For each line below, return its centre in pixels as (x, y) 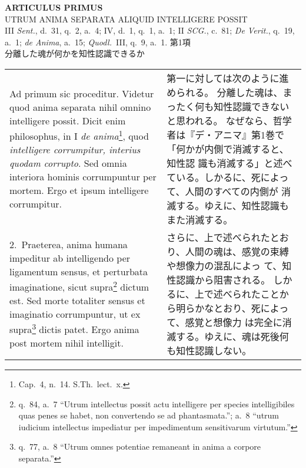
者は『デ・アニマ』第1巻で (225, 134)
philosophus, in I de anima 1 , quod (79, 135)
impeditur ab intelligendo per (70, 258)
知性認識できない (252, 106)
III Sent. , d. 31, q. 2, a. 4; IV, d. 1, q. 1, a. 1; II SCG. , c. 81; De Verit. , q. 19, (150, 30)
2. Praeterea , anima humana (69, 244)
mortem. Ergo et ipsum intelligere (79, 190)
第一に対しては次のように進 (228, 78)
